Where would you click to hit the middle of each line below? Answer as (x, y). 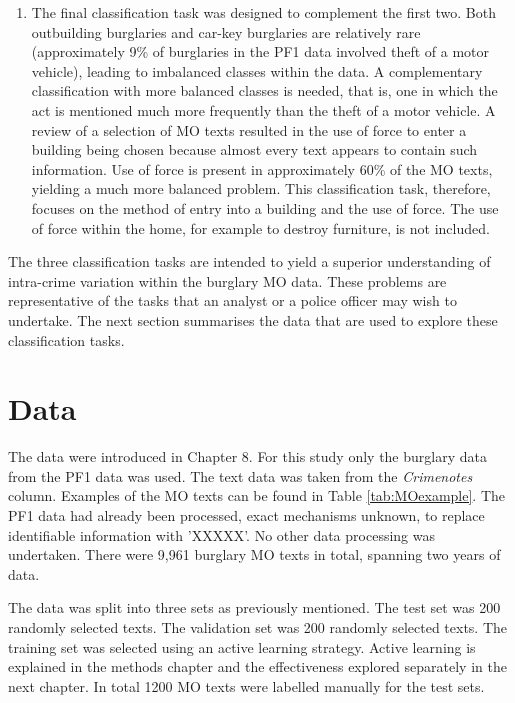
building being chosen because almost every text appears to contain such (254, 149)
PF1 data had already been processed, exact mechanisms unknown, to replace (246, 515)
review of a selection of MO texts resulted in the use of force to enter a (249, 129)
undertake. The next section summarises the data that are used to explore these (253, 319)
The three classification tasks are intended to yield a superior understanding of (249, 261)
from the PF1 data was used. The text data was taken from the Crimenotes (240, 475)
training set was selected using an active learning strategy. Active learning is (242, 646)
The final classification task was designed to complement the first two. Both (263, 12)
